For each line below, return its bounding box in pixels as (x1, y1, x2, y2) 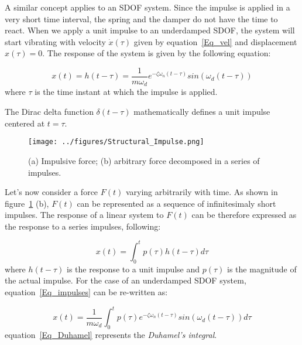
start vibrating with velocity (5, 35, 106, 47)
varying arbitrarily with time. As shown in (125, 186, 278, 198)
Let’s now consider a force (5, 186, 98, 198)
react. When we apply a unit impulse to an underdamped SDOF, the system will (5, 24, 295, 36)
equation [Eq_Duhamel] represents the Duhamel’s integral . (5, 328, 217, 340)
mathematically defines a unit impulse (133, 105, 270, 118)
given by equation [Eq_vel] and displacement (133, 35, 297, 47)
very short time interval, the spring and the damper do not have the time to (5, 12, 278, 25)
